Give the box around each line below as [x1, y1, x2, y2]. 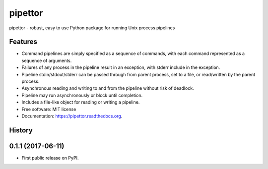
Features [9, 38, 37, 46]
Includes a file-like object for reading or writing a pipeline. [21, 99, 140, 105]
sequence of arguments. [21, 57, 72, 63]
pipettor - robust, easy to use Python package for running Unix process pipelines [9, 25, 175, 31]
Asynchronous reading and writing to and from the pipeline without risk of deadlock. [21, 85, 194, 91]
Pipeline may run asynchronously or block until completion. [21, 92, 143, 98]
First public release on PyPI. [21, 155, 79, 161]
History [9, 126, 33, 134]
